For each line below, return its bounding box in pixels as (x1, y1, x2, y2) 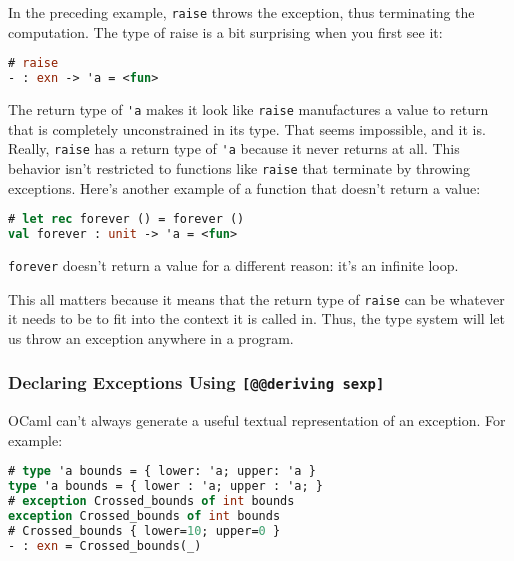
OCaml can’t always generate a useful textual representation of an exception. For (8, 410, 506, 431)
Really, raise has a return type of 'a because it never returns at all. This (8, 138, 460, 159)
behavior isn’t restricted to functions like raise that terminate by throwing (8, 157, 471, 178)
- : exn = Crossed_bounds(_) (8, 538, 202, 553)
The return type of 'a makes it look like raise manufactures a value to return (8, 99, 489, 119)
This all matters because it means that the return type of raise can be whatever (8, 288, 505, 309)
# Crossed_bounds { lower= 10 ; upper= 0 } (8, 523, 281, 538)
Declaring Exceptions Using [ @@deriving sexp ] (8, 370, 385, 395)
